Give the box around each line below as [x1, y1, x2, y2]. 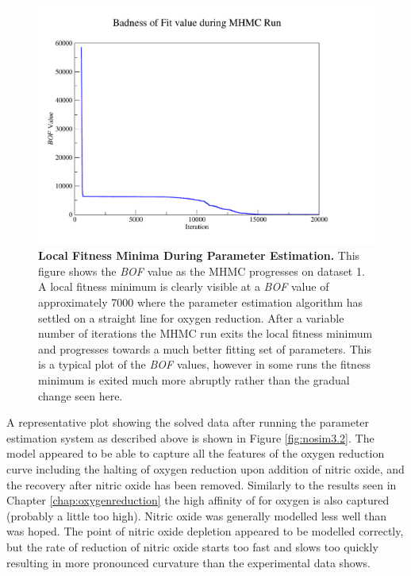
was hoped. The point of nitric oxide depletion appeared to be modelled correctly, [6, 523, 404, 539]
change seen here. [38, 387, 123, 404]
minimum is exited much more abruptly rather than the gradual [38, 372, 350, 388]
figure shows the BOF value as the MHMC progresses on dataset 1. [38, 262, 365, 279]
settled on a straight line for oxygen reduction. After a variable [38, 309, 344, 326]
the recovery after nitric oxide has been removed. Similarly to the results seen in [6, 476, 397, 493]
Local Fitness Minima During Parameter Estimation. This [38, 247, 360, 264]
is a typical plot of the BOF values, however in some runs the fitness [38, 356, 371, 373]
